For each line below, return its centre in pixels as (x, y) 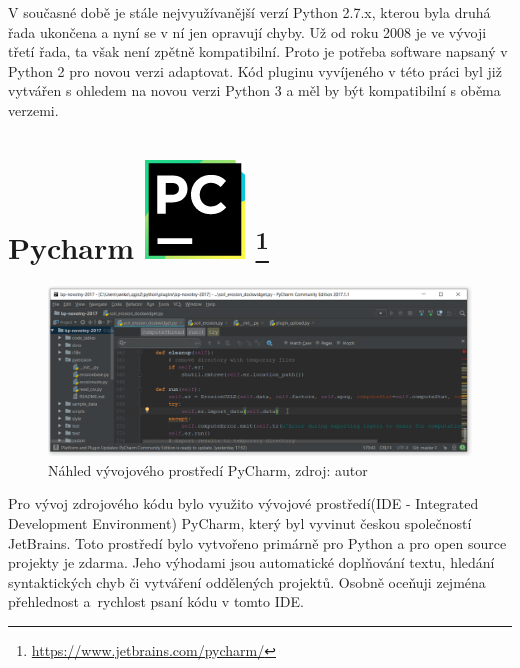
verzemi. (33, 109)
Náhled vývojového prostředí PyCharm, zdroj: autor (208, 469)
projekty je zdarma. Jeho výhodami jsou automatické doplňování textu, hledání (251, 562)
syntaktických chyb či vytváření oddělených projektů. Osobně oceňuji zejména (247, 581)
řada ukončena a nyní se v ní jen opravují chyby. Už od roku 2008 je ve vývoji (247, 31)
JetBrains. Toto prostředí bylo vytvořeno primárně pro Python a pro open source (257, 542)
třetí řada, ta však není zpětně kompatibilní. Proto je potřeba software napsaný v (258, 51)
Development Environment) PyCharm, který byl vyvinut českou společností (240, 523)
